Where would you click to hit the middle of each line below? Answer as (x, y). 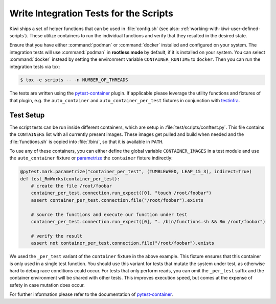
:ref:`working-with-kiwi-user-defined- (221, 29)
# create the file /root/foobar (72, 186)
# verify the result (57, 236)
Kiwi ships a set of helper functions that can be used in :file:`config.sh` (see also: (95, 29)
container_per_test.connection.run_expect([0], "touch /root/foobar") (121, 193)
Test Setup (27, 115)
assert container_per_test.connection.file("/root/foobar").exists (117, 200)
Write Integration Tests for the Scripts (91, 13)
